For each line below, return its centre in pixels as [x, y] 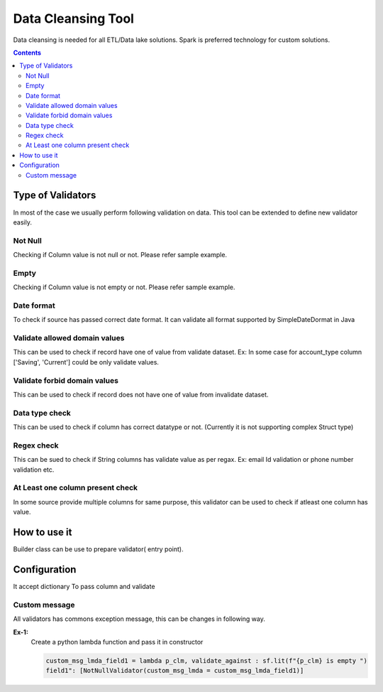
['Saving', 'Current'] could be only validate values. [86, 362]
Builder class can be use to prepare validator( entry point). [98, 549]
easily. [22, 222]
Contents [27, 53]
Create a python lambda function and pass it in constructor [117, 642]
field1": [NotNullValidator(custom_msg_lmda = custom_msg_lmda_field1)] [175, 671]
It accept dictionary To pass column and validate [84, 587]
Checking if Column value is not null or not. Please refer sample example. [120, 255]
